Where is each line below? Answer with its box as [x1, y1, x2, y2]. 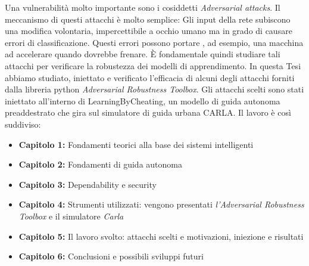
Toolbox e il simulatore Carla [18, 209, 124, 222]
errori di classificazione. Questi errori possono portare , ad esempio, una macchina [5, 36, 304, 48]
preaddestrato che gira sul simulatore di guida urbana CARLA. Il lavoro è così [5, 106, 291, 119]
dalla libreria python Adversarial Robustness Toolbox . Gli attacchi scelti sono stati [5, 83, 304, 95]
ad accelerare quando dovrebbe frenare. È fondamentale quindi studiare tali [5, 48, 280, 60]
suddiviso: [5, 117, 41, 130]
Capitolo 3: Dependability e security [18, 178, 157, 190]
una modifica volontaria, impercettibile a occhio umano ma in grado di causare [5, 24, 292, 37]
